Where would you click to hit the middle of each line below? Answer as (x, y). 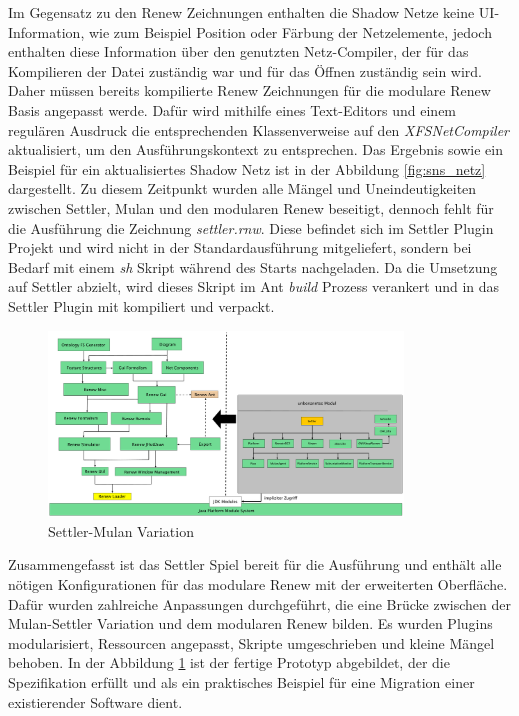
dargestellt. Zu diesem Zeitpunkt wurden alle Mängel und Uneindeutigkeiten (242, 188)
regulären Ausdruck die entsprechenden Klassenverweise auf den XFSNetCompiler (258, 129)
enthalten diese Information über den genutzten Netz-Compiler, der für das (238, 51)
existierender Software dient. (95, 701)
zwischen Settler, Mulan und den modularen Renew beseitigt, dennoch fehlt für (251, 207)
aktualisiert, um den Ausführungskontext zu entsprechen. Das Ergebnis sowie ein (255, 149)
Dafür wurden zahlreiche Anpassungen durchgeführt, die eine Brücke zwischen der (259, 603)
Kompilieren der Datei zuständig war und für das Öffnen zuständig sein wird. (245, 70)
